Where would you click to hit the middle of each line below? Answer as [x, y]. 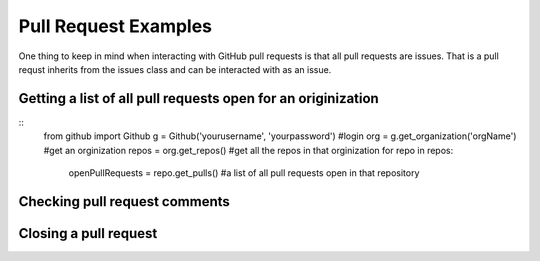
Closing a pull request [88, 233]
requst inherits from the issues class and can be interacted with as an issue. [175, 69]
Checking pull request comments [124, 201]
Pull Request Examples [115, 26]
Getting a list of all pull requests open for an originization [198, 98]
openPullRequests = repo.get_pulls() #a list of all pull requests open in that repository [244, 173]
